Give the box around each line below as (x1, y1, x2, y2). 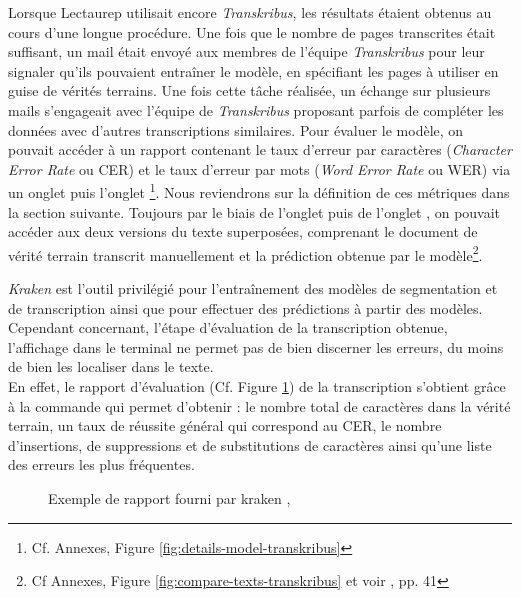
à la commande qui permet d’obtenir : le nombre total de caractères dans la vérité (8, 395, 511, 416)
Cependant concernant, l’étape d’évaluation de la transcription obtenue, (8, 317, 448, 338)
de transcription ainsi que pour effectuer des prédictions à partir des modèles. (8, 297, 483, 318)
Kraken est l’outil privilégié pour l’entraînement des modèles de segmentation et (8, 278, 498, 299)
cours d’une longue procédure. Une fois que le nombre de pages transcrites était (8, 21, 496, 42)
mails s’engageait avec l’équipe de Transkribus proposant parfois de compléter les (8, 99, 504, 120)
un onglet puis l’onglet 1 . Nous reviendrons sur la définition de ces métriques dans (8, 179, 510, 202)
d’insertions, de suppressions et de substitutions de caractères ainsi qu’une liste (8, 434, 492, 455)
